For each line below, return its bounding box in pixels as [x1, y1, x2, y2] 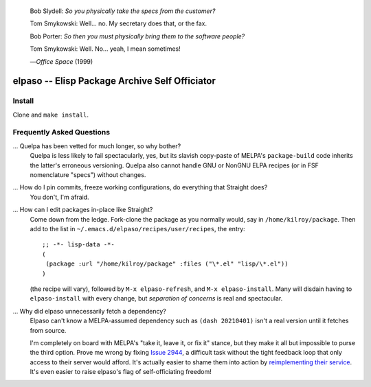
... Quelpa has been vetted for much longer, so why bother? [12, 141, 181, 150]
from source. [30, 326, 67, 334]
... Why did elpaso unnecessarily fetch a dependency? [12, 307, 166, 315]
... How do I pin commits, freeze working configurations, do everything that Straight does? [12, 183, 268, 191]
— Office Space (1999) [30, 57, 93, 65]
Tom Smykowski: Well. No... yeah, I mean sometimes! [30, 45, 181, 53]
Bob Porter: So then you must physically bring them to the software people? [30, 32, 245, 40]
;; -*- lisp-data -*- [42, 241, 115, 248]
